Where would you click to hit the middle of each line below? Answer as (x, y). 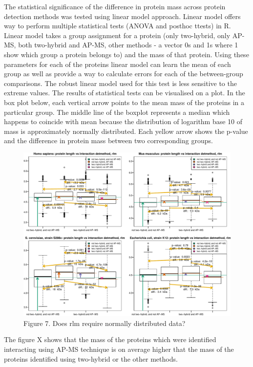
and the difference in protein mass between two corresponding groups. (108, 140)
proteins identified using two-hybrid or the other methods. (91, 358)
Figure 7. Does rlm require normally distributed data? (105, 323)
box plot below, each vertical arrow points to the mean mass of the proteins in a (124, 102)
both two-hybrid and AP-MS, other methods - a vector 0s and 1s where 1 (128, 45)
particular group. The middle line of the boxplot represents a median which (117, 112)
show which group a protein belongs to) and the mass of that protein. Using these (126, 54)
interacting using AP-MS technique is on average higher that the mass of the (119, 349)
